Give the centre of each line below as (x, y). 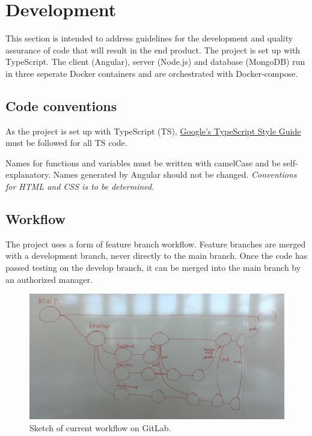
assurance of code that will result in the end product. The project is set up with (153, 50)
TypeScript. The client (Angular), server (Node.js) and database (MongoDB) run (155, 62)
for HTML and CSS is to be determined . (80, 186)
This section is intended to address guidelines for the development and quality (149, 38)
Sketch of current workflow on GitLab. (100, 427)
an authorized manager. (49, 279)
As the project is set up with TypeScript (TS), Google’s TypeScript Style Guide (153, 131)
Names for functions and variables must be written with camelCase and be (143, 162)
